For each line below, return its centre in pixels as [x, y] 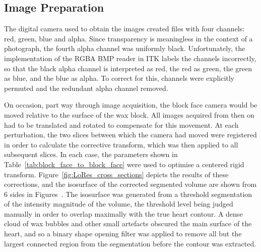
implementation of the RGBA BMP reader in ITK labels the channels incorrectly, [130, 58]
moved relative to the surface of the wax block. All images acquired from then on [129, 114]
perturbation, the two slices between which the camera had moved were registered [130, 135]
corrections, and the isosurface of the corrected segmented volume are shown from [130, 184]
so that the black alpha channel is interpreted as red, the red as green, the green [128, 68]
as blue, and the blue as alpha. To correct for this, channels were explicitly [119, 78]
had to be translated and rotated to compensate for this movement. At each [121, 124]
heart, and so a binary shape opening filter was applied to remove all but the [123, 234]
